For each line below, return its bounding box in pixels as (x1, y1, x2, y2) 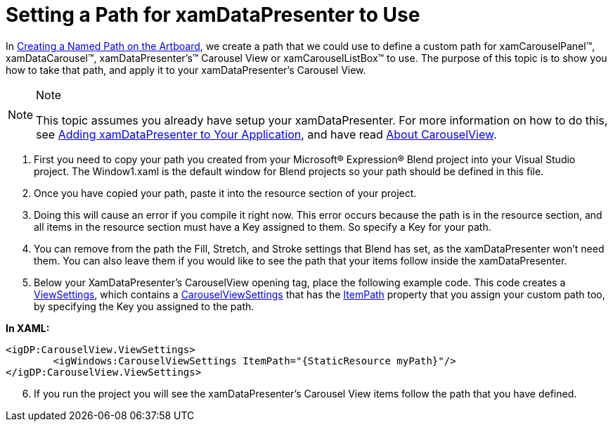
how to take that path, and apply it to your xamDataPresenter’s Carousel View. (6, 63, 366, 76)
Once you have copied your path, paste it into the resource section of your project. (34, 186, 417, 199)
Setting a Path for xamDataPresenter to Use (6, 3, 420, 27)
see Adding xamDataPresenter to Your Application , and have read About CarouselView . (36, 127, 497, 141)
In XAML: (6, 321, 50, 334)
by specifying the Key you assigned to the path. (34, 300, 254, 312)
